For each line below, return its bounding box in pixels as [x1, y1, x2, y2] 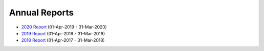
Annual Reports [9, 7, 74, 18]
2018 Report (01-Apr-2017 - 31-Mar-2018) [21, 38, 105, 43]
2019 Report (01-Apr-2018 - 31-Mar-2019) [21, 30, 105, 36]
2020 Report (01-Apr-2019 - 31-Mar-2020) [21, 24, 107, 30]
